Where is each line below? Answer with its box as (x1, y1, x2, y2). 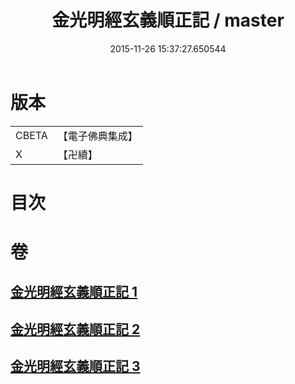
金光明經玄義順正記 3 (10, 358, 141, 375)
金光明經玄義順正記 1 (10, 284, 138, 301)
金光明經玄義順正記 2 (10, 321, 141, 338)
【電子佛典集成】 (57, 129, 138, 143)
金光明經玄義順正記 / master (51, 9, 285, 32)
